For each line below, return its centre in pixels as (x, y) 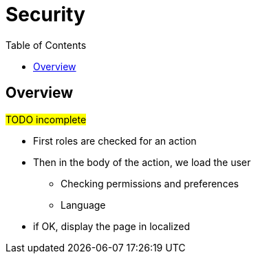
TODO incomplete (46, 119)
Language (83, 205)
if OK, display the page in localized (112, 226)
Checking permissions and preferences (150, 183)
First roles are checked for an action (115, 141)
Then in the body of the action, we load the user (142, 162)
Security (45, 14)
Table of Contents (46, 45)
